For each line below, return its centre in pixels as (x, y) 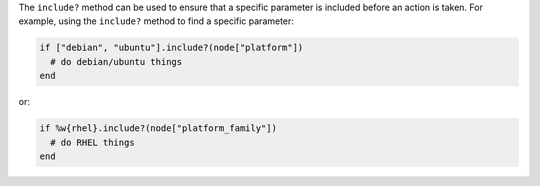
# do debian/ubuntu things (116, 61)
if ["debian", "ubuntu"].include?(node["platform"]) (171, 48)
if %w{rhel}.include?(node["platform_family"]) (158, 128)
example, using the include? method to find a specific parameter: (156, 21)
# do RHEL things (92, 142)
